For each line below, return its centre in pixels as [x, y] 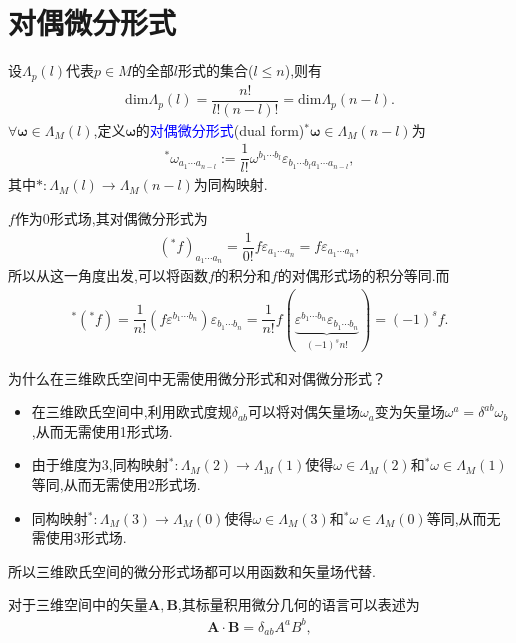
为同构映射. [230, 184]
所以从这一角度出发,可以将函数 [108, 275]
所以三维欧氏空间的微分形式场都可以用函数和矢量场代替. [192, 570]
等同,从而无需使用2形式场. [116, 484]
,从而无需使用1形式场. [102, 430]
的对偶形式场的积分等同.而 [363, 275]
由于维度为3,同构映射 [100, 464]
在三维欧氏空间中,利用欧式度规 [131, 411]
